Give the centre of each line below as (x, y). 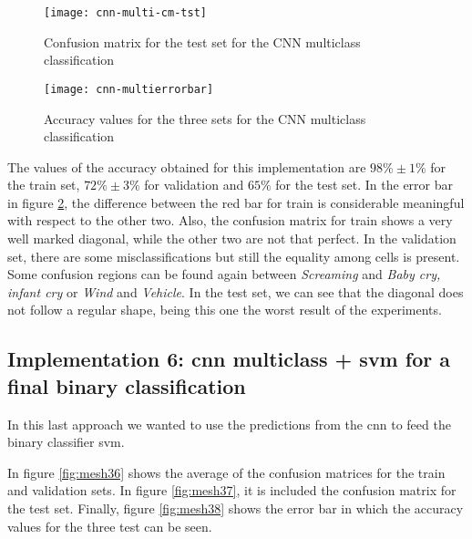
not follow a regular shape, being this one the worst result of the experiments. (225, 310)
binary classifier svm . (66, 442)
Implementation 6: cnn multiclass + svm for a (229, 359)
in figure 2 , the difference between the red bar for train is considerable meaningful (236, 202)
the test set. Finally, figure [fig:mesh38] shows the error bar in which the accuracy (236, 508)
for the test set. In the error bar (364, 185)
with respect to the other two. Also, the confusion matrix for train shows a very (230, 220)
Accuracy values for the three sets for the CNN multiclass (205, 118)
